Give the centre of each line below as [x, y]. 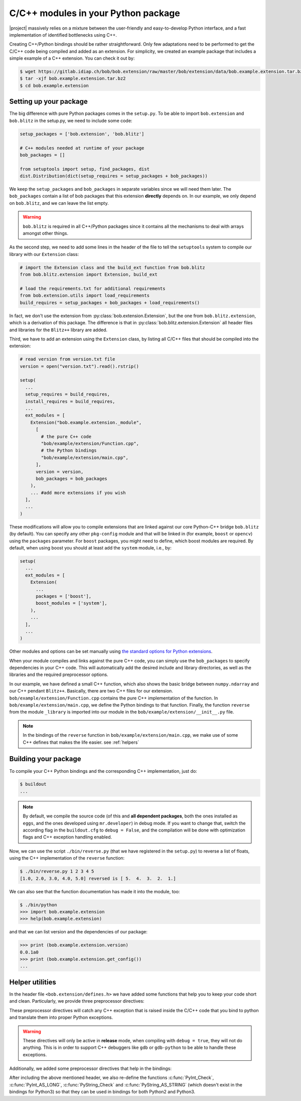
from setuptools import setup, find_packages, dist [85, 169]
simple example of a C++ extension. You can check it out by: [72, 58]
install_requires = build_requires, [70, 401]
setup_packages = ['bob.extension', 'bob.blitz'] [82, 134]
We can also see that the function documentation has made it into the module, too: [95, 891]
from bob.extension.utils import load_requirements [85, 296]
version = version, [60, 471]
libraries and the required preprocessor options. [59, 674]
